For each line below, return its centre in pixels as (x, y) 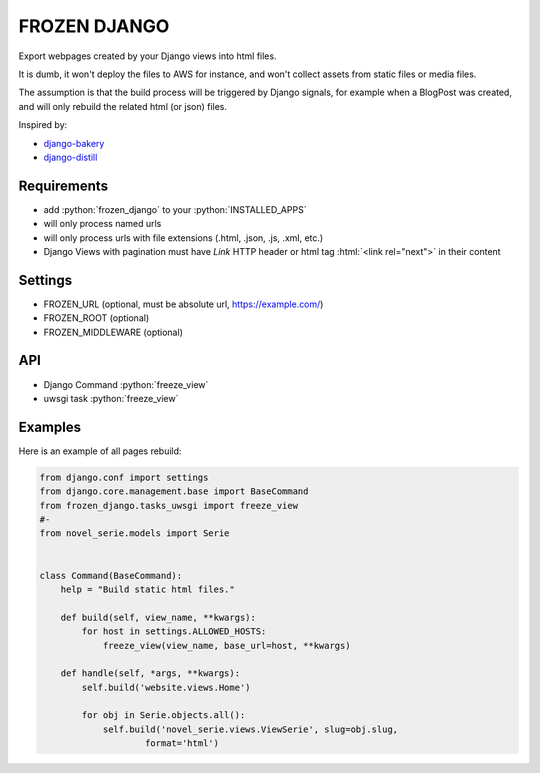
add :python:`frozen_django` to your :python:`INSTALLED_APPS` (175, 209)
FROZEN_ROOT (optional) (96, 318)
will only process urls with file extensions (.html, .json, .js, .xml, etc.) (183, 237)
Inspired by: (43, 125)
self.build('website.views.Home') (166, 687)
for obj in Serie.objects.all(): (163, 715)
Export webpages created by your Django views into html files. (147, 56)
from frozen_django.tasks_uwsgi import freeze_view (169, 505)
